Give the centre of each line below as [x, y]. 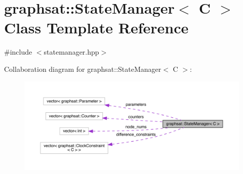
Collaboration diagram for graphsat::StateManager [83, 69]
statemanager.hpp [71, 52]
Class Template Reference [96, 28]
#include [18, 52]
